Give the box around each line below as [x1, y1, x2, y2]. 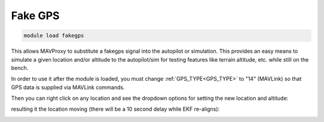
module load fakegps [23, 32, 84, 39]
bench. [11, 64, 29, 71]
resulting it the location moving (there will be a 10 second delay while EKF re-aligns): [11, 105, 220, 113]
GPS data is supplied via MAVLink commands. [11, 84, 125, 91]
